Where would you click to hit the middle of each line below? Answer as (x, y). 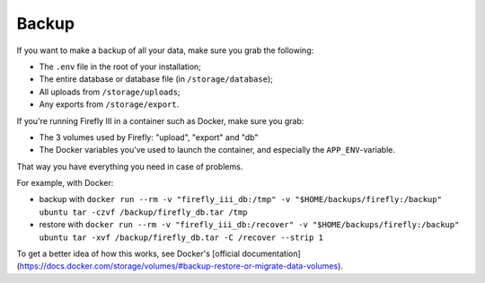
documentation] (271, 254)
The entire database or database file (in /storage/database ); (156, 79)
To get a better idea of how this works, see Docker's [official (128, 254)
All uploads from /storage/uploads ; (110, 92)
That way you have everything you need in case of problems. (130, 166)
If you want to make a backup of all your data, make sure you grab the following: (165, 50)
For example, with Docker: (65, 183)
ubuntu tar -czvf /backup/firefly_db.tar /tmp (143, 212)
